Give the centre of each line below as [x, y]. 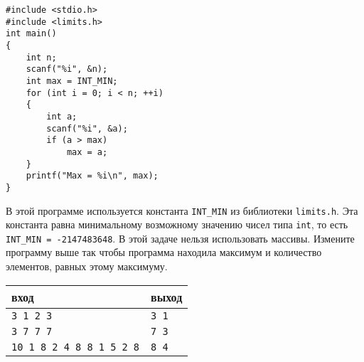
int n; [41, 57]
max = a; [87, 152]
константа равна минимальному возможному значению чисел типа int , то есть [177, 224]
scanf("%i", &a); [87, 128]
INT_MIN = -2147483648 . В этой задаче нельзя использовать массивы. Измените [180, 238]
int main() [31, 34]
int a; [62, 116]
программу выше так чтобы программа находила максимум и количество [164, 252]
